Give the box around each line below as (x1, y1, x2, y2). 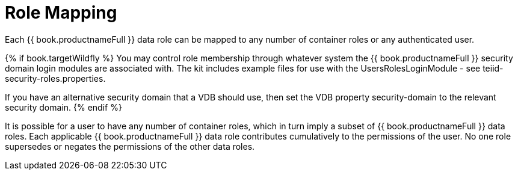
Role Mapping (5, 2, 117, 23)
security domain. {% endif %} (5, 102, 122, 112)
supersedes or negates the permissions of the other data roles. (5, 141, 255, 152)
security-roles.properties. (5, 73, 106, 84)
